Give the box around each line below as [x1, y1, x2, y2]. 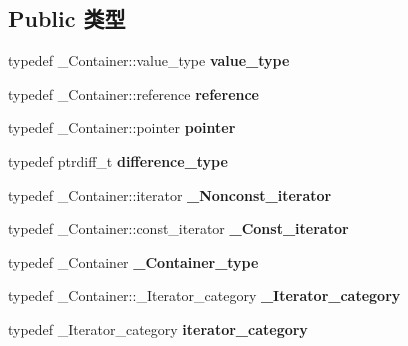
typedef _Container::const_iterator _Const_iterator [8, 218, 349, 239]
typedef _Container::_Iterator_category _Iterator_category [8, 285, 401, 306]
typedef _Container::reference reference [8, 83, 259, 104]
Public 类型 [8, 3, 126, 34]
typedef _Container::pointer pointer [8, 117, 236, 138]
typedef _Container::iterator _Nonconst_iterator [8, 184, 332, 205]
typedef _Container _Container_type [8, 251, 259, 272]
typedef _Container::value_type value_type [8, 50, 290, 71]
